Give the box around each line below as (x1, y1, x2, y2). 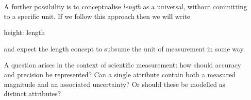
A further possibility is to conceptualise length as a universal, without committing (4, 1, 247, 11)
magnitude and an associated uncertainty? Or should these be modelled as (4, 79, 225, 89)
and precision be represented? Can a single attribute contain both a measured (4, 69, 235, 79)
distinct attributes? (4, 88, 61, 99)
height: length (4, 27, 45, 37)
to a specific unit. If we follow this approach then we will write (4, 11, 190, 21)
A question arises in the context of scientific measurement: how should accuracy (4, 60, 241, 70)
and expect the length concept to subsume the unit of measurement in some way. (4, 43, 245, 53)
